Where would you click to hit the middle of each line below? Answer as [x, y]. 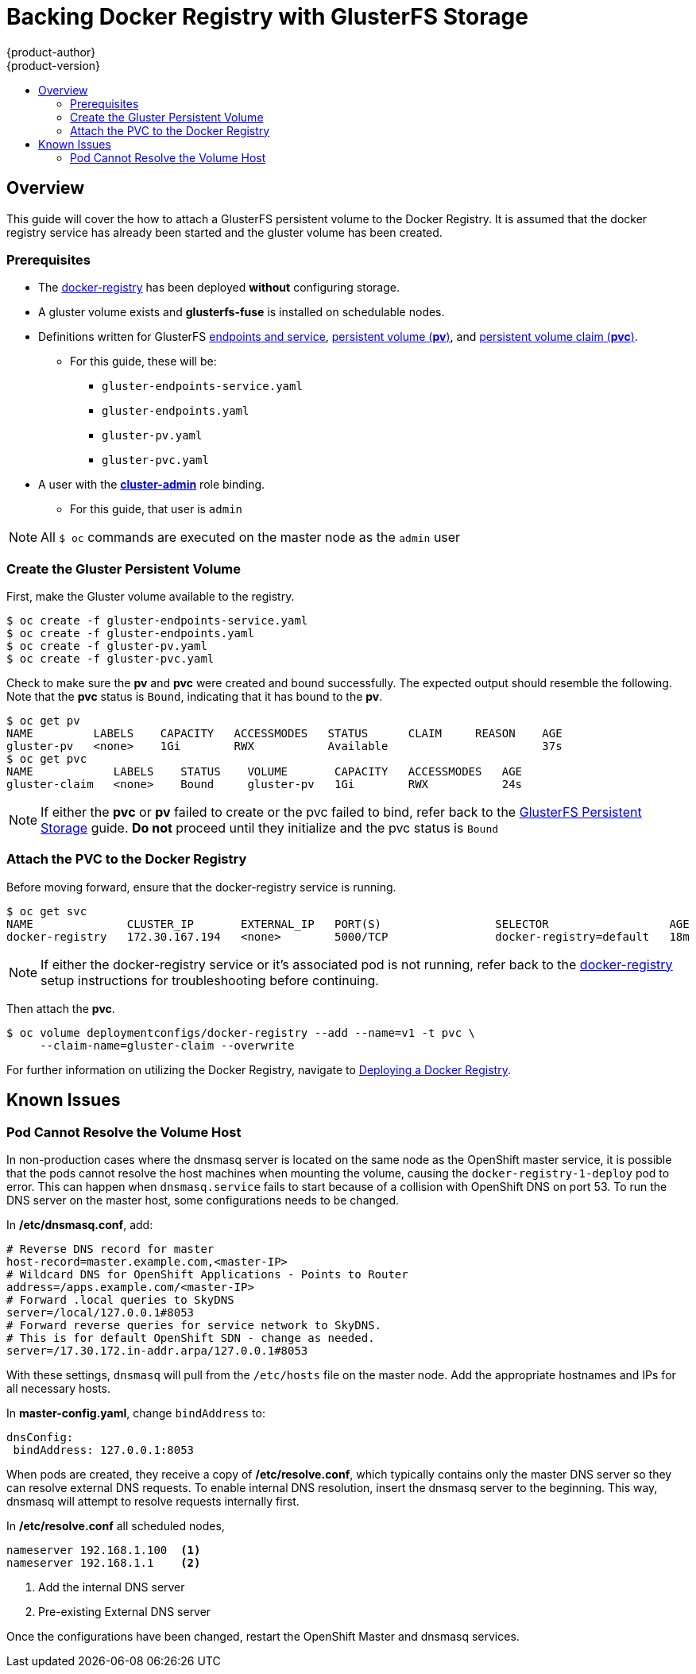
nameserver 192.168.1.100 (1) [104, 1550]
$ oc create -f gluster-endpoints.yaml [130, 634]
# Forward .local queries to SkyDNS [120, 1300]
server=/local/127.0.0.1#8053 [101, 1313]
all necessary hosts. [59, 1389]
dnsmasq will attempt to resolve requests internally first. [153, 1502]
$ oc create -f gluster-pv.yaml [107, 646]
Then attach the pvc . [61, 1008]
